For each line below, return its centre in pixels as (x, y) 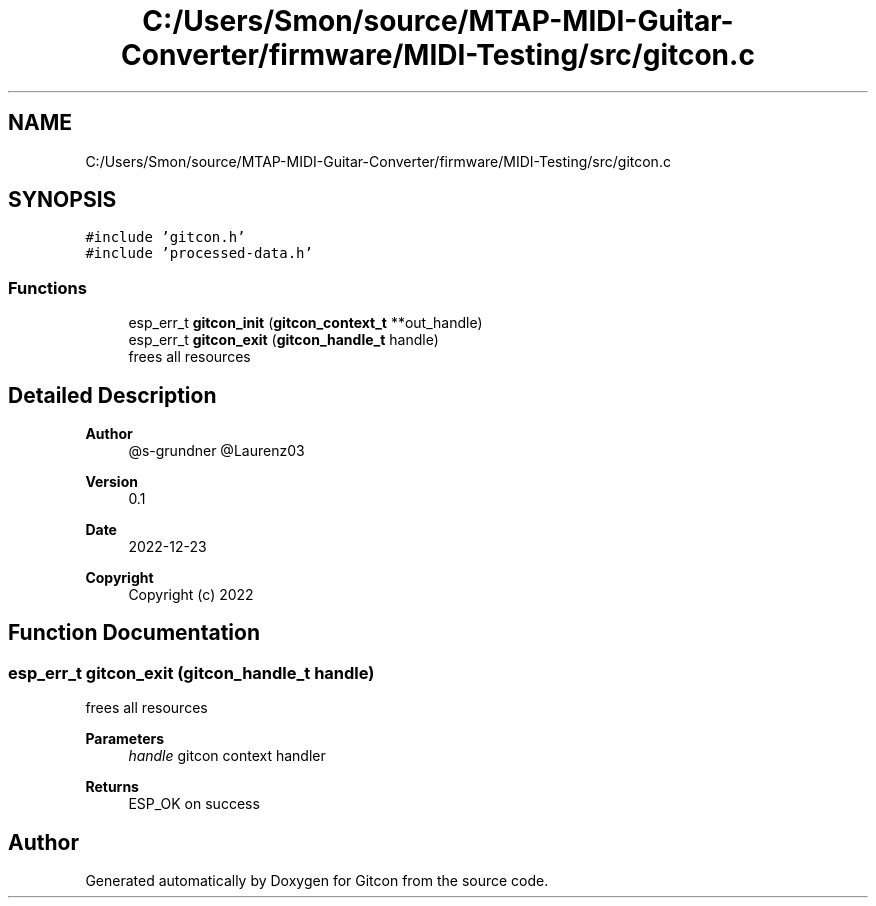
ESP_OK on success (194, 804)
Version (111, 482)
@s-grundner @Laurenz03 (216, 451)
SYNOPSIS (62, 200)
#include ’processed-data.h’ (199, 253)
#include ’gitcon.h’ (165, 237)
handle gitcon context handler (227, 756)
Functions (47, 287)
